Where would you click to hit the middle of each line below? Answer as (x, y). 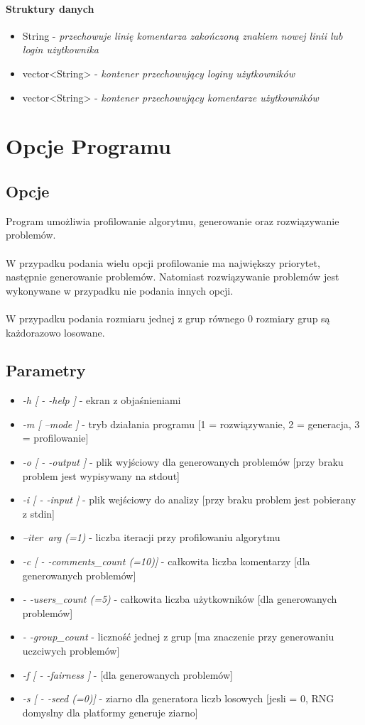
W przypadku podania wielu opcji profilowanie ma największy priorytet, (163, 262)
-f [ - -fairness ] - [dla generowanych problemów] (127, 674)
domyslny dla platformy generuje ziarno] (110, 712)
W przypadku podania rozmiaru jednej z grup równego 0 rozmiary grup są (168, 318)
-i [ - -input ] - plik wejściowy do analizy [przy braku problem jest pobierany (189, 500)
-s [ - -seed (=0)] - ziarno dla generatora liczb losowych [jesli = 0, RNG (178, 698)
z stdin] (38, 513)
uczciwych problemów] (71, 651)
